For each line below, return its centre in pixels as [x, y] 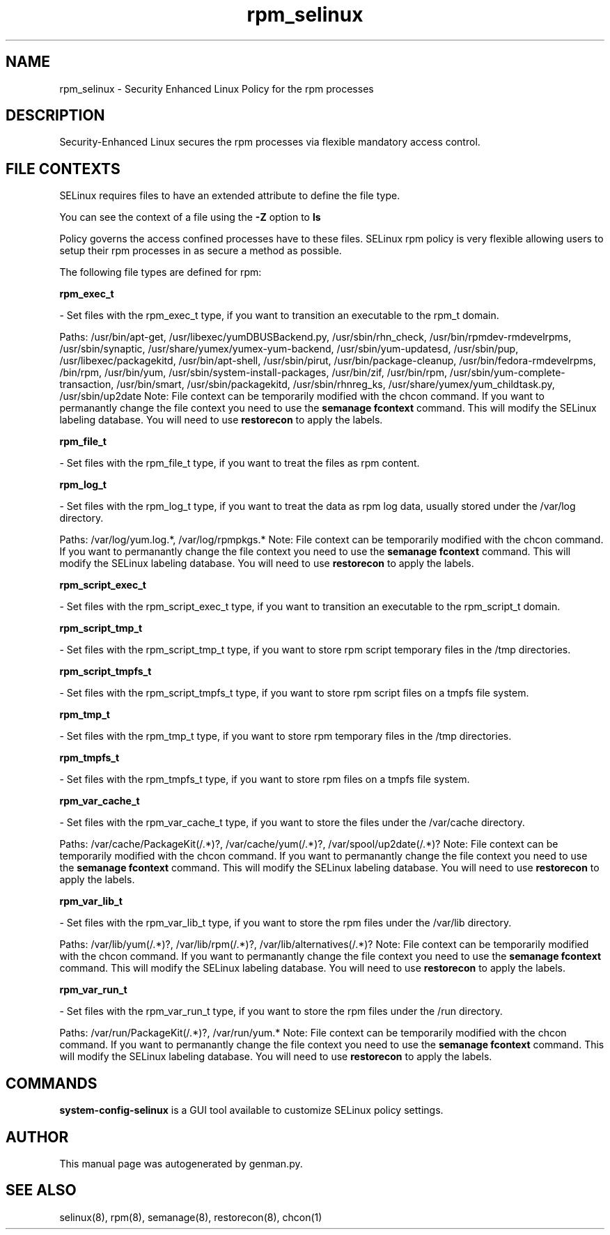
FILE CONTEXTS [63, 169]
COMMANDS [52, 1083]
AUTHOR [37, 1137]
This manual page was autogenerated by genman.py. [181, 1163]
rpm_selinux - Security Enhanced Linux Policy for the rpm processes [217, 88]
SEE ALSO [41, 1190]
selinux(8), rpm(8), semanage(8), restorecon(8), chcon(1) [191, 1217]
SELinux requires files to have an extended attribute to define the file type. [230, 196]
